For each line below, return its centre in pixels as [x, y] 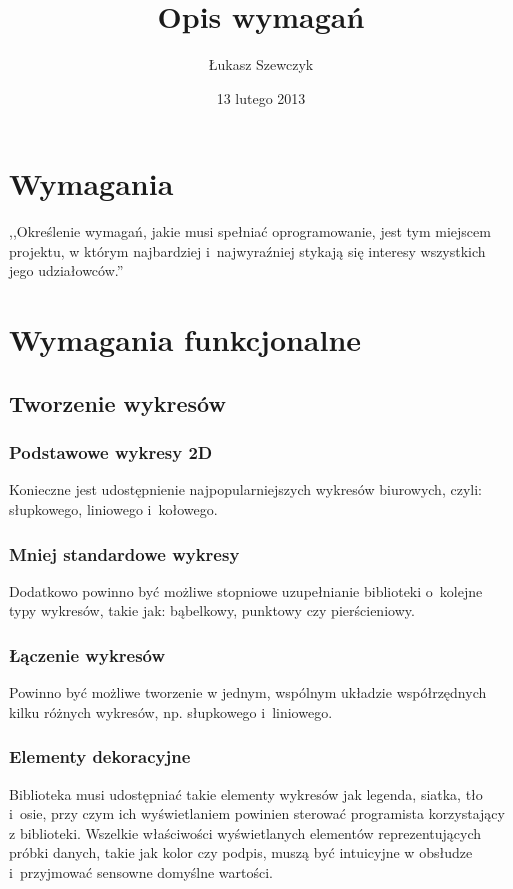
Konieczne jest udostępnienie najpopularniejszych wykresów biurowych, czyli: [245, 489]
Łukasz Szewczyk [261, 64]
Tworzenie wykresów [117, 402]
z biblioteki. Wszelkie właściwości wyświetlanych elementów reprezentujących [245, 832]
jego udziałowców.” [66, 270]
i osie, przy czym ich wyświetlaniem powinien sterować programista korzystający [257, 813]
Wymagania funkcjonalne [185, 339]
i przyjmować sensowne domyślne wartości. [141, 872]
